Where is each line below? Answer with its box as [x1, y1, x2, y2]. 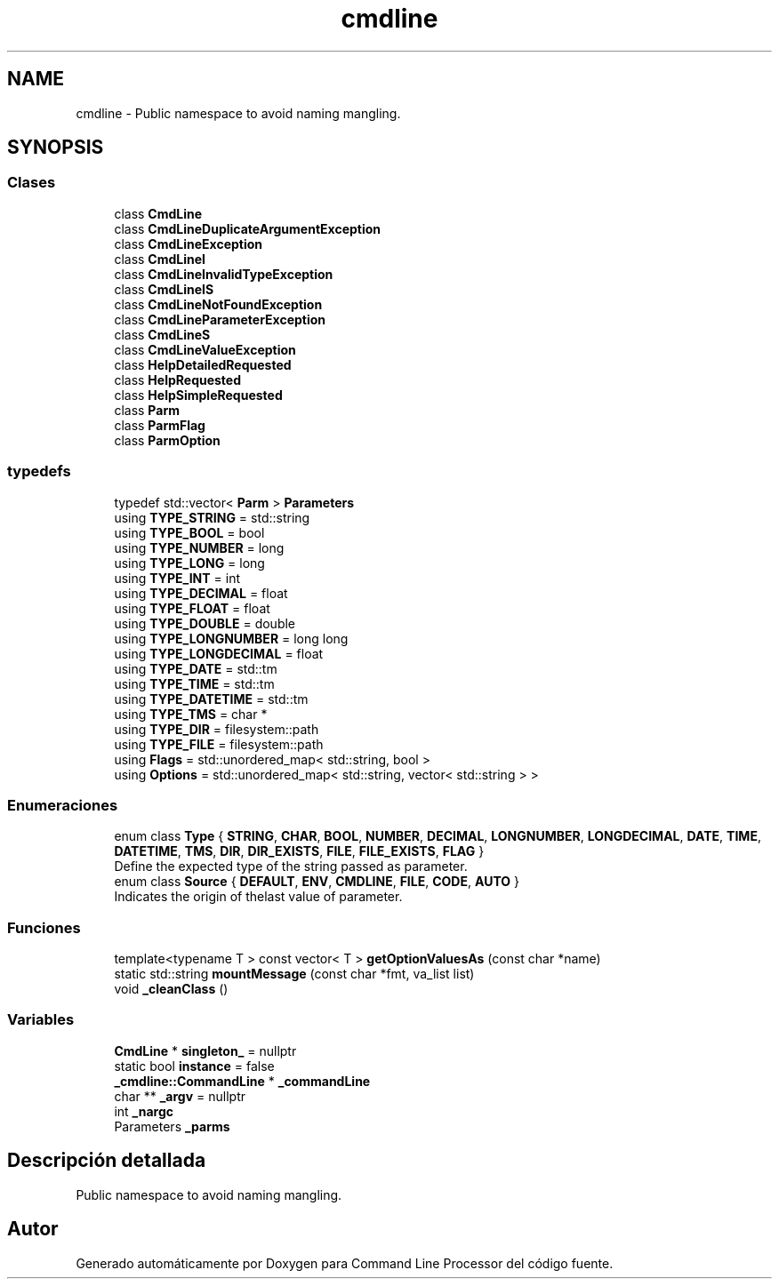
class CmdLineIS [114, 281, 214, 297]
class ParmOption [114, 432, 221, 448]
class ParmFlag [114, 417, 205, 433]
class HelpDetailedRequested [114, 356, 292, 372]
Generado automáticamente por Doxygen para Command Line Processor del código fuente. [76, 1255, 614, 1271]
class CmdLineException [114, 236, 263, 252]
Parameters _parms [114, 1118, 230, 1134]
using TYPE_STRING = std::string [114, 509, 310, 525]
